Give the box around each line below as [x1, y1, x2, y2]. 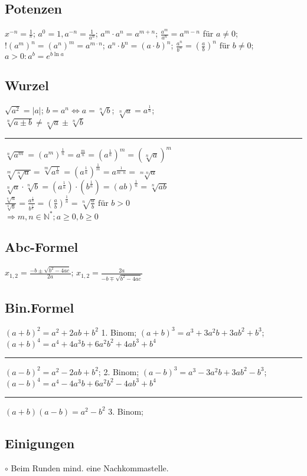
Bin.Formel [5, 298, 74, 316]
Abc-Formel [5, 238, 79, 256]
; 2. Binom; [98, 365, 139, 377]
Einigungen [5, 434, 75, 452]
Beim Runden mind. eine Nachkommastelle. [11, 461, 169, 474]
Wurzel [5, 76, 49, 94]
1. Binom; [101, 326, 137, 338]
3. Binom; [108, 405, 143, 417]
